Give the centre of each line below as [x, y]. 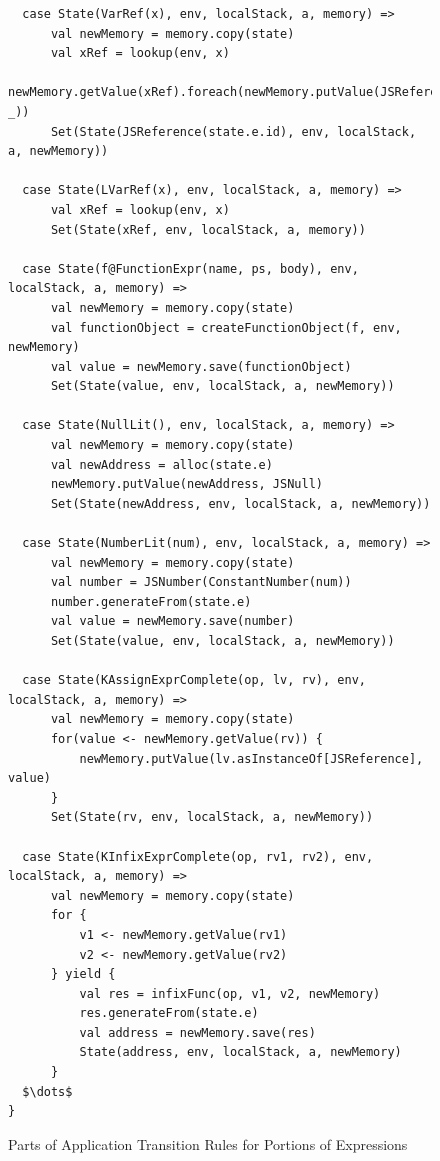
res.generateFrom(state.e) [169, 1013]
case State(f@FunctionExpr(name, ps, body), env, [190, 268]
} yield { [83, 974]
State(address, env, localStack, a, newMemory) [240, 1052]
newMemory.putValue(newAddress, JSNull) [186, 484]
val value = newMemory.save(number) [172, 621]
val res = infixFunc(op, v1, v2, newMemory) [230, 993]
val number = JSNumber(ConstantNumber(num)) [201, 582]
